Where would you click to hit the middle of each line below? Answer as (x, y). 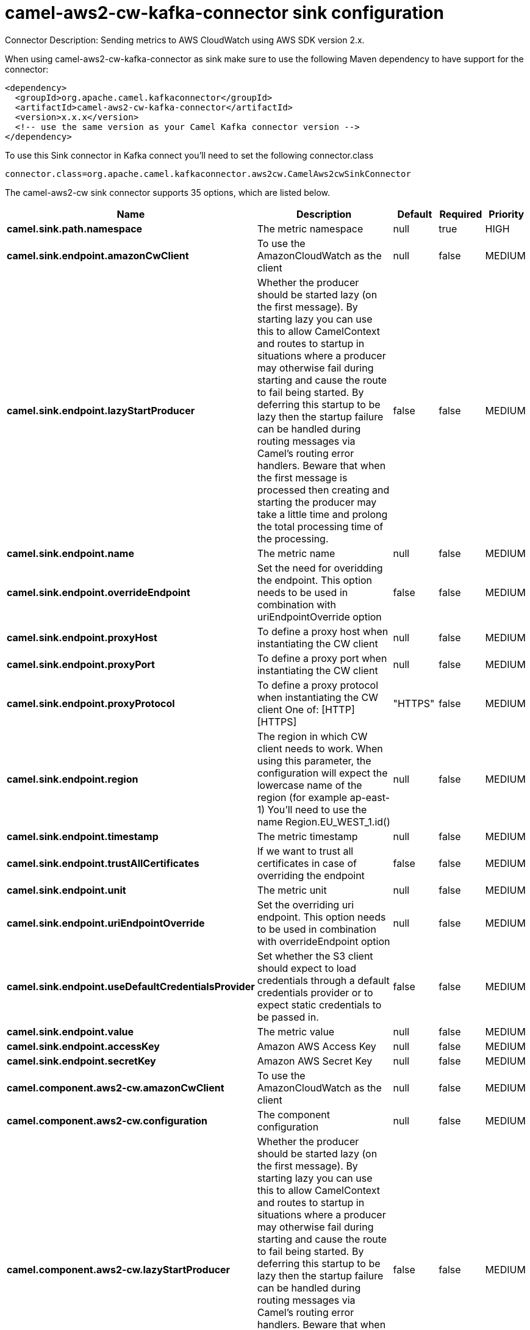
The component (293, 1114)
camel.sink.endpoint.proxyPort (81, 664)
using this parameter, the (314, 760)
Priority (507, 214)
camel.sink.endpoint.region (73, 779)
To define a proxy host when (323, 631)
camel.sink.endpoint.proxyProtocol (91, 703)
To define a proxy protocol (318, 685)
